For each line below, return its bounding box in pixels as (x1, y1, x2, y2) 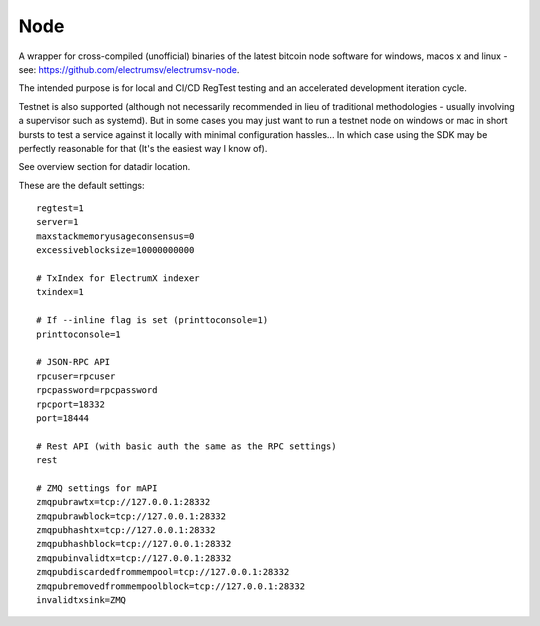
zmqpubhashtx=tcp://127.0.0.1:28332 (36, 525, 216, 536)
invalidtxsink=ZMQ (36, 595, 127, 605)
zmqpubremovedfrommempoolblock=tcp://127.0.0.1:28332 (36, 580, 305, 592)
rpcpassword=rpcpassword (36, 385, 158, 396)
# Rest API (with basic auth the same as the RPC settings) (36, 440, 337, 452)
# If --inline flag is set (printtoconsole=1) (36, 315, 269, 326)
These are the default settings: (18, 179, 145, 191)
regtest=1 (36, 203, 84, 214)
